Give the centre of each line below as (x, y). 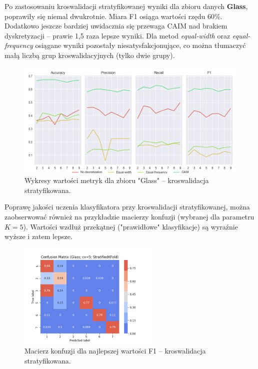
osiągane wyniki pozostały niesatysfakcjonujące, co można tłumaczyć (140, 45)
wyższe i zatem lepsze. (38, 236)
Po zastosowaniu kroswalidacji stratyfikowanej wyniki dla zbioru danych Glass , (126, 6)
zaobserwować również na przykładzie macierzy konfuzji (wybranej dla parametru (129, 216)
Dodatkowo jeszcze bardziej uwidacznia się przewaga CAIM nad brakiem (116, 26)
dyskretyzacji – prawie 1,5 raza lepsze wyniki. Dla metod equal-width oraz (117, 35)
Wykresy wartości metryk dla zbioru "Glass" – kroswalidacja (117, 180)
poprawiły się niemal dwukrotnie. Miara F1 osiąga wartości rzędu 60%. (113, 16)
